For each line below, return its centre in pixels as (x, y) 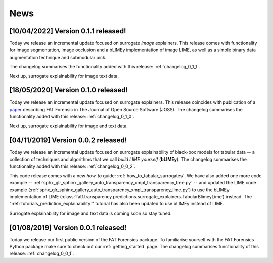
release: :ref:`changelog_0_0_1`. (42, 254)
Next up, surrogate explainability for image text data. (64, 76)
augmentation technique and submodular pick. (58, 57)
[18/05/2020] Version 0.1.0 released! (69, 90)
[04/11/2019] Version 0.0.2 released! (68, 140)
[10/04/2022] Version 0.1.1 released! (68, 31)
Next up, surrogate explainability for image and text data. (69, 126)
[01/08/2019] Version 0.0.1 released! (68, 227)
